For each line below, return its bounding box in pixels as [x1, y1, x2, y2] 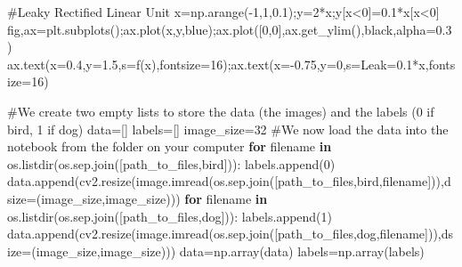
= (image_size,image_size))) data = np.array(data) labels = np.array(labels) [21, 241, 425, 260]
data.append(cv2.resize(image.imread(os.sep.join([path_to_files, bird [7, 172, 379, 190]
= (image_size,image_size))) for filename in [26, 189, 268, 207]
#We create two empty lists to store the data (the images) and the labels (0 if [7, 101, 434, 120]
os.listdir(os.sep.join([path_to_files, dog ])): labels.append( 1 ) [7, 206, 333, 225]
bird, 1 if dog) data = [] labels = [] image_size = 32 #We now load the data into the [7, 119, 449, 138]
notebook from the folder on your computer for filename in [7, 137, 332, 156]
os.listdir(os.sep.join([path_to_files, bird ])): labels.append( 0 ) [7, 154, 336, 173]
